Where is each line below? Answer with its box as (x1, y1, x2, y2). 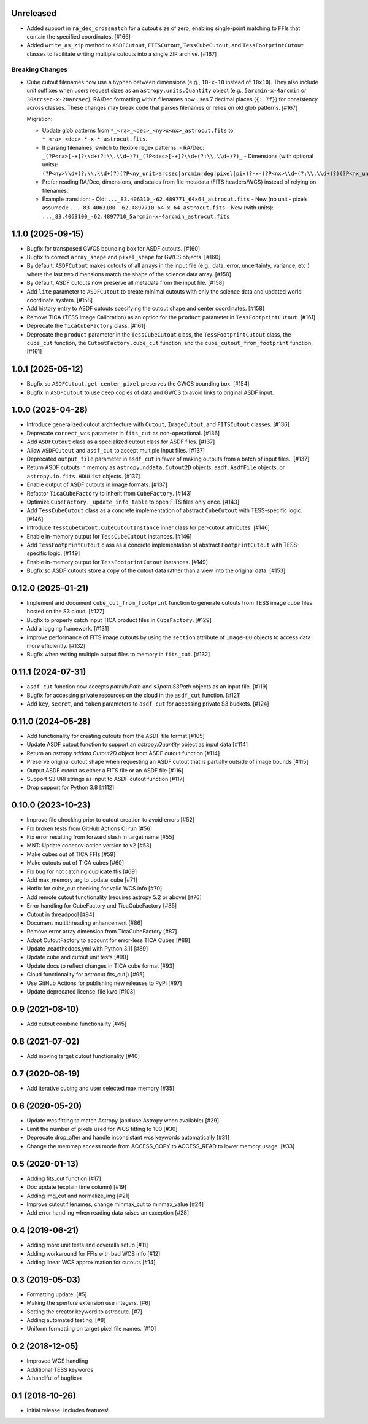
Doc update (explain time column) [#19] (26, 1183, 127, 1191)
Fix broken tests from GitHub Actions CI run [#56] (26, 825, 153, 832)
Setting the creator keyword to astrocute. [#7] (26, 1308, 142, 1315)
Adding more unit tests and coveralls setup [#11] (26, 1241, 148, 1249)
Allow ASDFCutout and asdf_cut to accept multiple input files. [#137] (26, 446, 205, 454)
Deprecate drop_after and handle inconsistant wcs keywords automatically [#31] (26, 1134, 230, 1142)
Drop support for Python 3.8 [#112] (26, 784, 115, 792)
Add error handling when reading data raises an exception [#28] (26, 1209, 190, 1216)
